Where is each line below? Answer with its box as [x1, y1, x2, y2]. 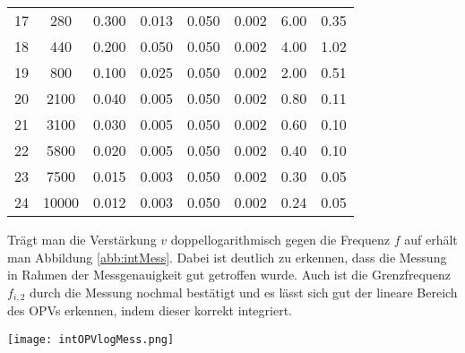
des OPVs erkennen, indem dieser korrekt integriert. [7, 301, 292, 320]
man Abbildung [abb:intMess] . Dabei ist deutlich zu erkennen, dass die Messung [7, 247, 447, 266]
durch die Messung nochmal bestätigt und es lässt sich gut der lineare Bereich [30, 282, 458, 301]
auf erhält [404, 230, 458, 248]
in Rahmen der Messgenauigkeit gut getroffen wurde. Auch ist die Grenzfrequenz [7, 265, 451, 284]
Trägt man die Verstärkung [7, 230, 157, 248]
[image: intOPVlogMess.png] [7, 332, 175, 346]
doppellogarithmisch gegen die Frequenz [170, 230, 390, 248]
